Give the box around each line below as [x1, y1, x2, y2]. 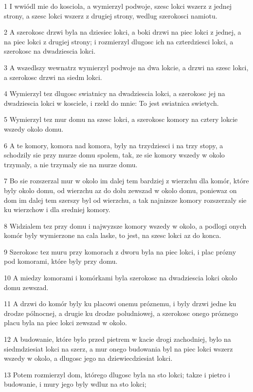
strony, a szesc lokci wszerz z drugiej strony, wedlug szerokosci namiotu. [4, 10, 217, 20]
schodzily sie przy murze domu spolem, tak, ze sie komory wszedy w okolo [4, 150, 225, 160]
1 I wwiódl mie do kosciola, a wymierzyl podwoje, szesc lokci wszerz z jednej [4, 1, 232, 11]
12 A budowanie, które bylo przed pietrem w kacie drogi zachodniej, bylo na [4, 334, 231, 344]
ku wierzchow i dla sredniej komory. [4, 204, 110, 215]
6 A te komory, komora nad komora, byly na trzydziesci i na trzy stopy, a [4, 140, 223, 150]
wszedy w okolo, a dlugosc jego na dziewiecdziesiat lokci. [4, 353, 173, 363]
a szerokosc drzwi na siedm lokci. [4, 72, 102, 82]
